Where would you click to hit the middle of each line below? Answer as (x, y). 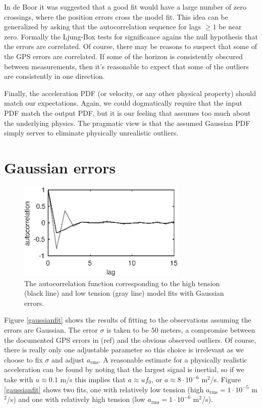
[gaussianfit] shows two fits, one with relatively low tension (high (104, 389)
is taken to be (128, 330)
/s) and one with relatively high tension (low (76, 399)
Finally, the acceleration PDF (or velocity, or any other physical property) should (130, 93)
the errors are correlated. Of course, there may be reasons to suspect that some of (130, 46)
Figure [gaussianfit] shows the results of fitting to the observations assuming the (128, 320)
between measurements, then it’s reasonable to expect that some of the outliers (126, 66)
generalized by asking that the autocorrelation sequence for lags (103, 27)
